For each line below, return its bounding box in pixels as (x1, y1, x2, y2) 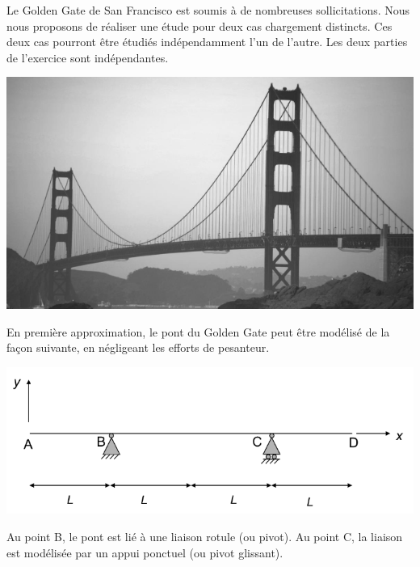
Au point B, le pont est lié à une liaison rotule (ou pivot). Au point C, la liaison (6, 527, 403, 544)
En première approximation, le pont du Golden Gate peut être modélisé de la (6, 323, 390, 340)
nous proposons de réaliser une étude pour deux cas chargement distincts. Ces (6, 17, 393, 34)
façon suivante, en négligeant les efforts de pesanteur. (6, 339, 270, 356)
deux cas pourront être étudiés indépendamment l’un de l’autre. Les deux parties (6, 33, 408, 50)
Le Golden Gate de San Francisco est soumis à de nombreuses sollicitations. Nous (6, 2, 410, 18)
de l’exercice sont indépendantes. (6, 49, 169, 66)
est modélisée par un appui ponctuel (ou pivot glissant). (6, 544, 283, 561)
